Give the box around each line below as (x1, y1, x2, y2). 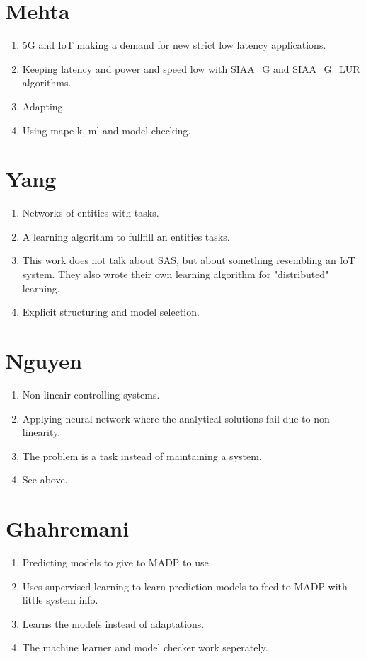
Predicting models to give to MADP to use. (22, 555, 212, 569)
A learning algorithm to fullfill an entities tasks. (22, 229, 230, 243)
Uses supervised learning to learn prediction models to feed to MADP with (22, 578, 348, 593)
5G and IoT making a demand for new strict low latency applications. (22, 38, 326, 52)
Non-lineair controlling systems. (22, 386, 160, 401)
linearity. (22, 425, 61, 440)
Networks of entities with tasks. (22, 205, 159, 220)
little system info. (22, 592, 98, 607)
